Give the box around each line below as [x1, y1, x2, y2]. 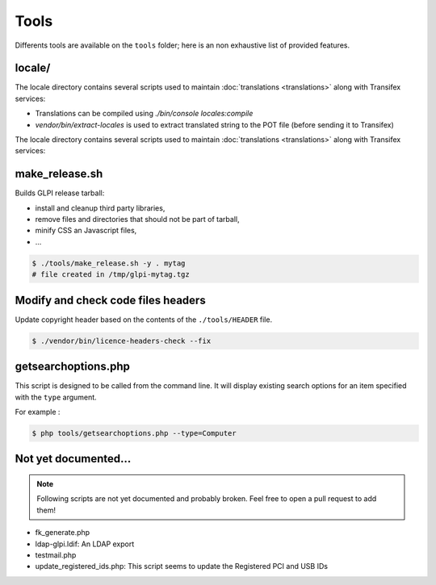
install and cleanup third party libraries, [35, 203, 166, 213]
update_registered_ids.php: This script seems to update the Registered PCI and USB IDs [35, 562, 329, 571]
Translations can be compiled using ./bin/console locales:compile [35, 109, 254, 119]
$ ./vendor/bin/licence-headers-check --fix [31, 336, 212, 345]
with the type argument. [15, 392, 97, 402]
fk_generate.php [35, 528, 90, 537]
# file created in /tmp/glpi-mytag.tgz [31, 270, 190, 279]
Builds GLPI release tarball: [15, 188, 105, 198]
